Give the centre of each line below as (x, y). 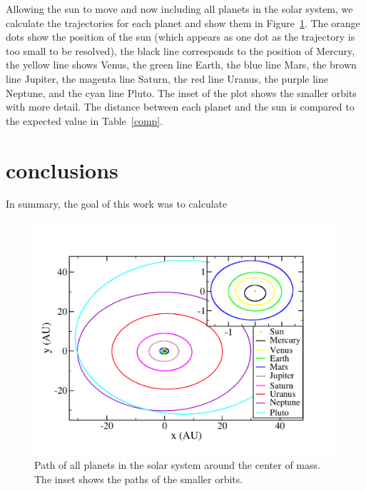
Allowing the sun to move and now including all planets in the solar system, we (179, 9)
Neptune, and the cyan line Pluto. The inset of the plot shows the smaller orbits (181, 92)
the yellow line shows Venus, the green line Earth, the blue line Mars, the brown (181, 65)
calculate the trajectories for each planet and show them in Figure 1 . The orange (183, 22)
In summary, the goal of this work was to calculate (117, 204)
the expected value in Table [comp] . (85, 120)
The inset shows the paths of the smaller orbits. (139, 479)
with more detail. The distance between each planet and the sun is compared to (180, 107)
